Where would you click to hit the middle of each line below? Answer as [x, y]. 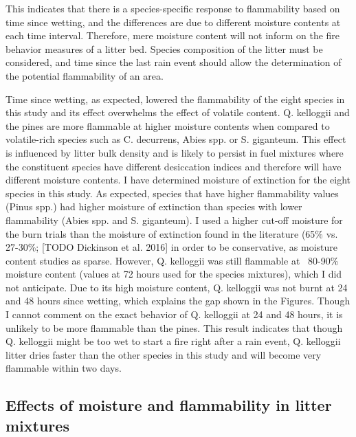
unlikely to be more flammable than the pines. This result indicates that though [174, 327]
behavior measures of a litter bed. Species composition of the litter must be [164, 48]
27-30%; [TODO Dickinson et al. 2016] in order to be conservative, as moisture [172, 247]
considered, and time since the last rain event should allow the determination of [174, 62]
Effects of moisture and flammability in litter [169, 405]
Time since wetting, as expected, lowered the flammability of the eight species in [175, 99]
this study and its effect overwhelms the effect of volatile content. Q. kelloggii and [178, 112]
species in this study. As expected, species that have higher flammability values [172, 193]
